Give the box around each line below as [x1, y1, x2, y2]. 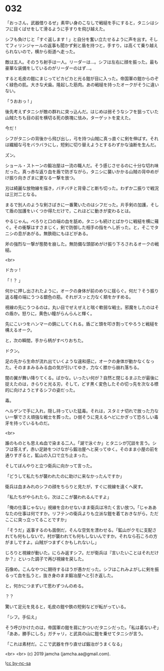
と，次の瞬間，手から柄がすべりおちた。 [5, 337, 86, 343]
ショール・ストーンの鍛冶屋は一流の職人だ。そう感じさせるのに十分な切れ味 [5, 162, 159, 168]
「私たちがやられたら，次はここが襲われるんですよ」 [5, 494, 112, 500]
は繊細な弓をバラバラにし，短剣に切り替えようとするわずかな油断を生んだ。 [5, 142, 159, 148]
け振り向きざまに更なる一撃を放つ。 [5, 174, 78, 180]
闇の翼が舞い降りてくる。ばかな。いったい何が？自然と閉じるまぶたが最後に [5, 374, 159, 380]
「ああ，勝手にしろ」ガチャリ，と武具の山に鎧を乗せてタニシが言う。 [5, 630, 146, 636]
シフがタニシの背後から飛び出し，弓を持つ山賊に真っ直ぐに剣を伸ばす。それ [5, 135, 159, 141]
